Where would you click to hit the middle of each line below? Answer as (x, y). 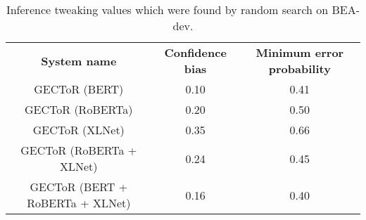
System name (79, 60)
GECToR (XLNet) (78, 130)
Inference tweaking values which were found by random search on (167, 9)
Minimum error (300, 52)
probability (299, 69)
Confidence (195, 52)
